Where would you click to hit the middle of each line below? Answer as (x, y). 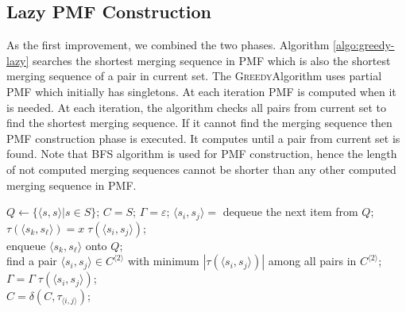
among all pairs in (312, 261)
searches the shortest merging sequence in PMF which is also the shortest (212, 60)
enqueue (26, 245)
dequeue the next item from (290, 212)
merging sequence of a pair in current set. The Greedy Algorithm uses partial (194, 76)
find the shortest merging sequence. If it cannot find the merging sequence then (199, 123)
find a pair (32, 261)
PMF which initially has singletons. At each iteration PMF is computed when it (201, 91)
